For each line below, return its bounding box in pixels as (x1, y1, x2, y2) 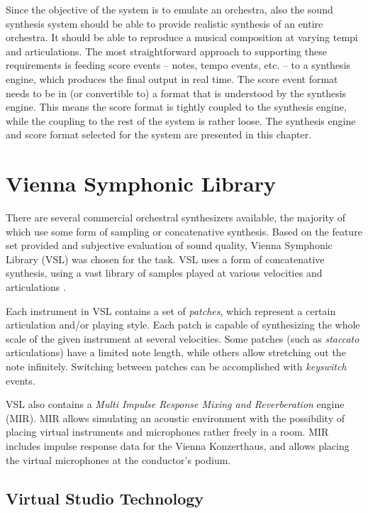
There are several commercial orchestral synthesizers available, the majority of (6, 210, 345, 225)
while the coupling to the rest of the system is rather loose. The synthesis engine (6, 113, 356, 128)
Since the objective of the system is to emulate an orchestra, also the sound (6, 2, 333, 16)
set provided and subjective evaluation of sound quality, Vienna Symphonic (6, 238, 333, 253)
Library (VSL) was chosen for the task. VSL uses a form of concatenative (6, 251, 325, 266)
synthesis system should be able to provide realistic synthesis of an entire (6, 16, 323, 31)
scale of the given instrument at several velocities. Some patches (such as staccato (6, 331, 359, 346)
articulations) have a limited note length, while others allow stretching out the (6, 345, 346, 360)
